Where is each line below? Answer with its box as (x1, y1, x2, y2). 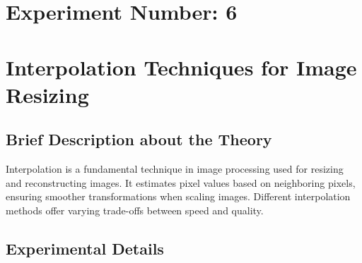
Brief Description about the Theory (6, 128, 272, 150)
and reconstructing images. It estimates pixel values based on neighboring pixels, (6, 175, 356, 190)
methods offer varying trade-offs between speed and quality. (6, 202, 264, 217)
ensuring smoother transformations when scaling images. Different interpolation (6, 189, 351, 204)
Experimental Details (6, 237, 164, 259)
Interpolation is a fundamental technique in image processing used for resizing (6, 161, 344, 176)
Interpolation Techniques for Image (6, 52, 357, 81)
